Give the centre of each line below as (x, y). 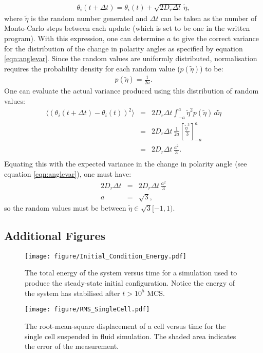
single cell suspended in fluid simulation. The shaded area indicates (130, 336)
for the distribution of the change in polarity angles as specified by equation (124, 48)
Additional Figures (55, 236)
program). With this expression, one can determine (84, 38)
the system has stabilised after (72, 293)
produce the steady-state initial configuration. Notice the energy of (130, 283)
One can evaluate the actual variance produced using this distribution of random (131, 91)
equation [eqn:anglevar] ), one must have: (68, 173)
